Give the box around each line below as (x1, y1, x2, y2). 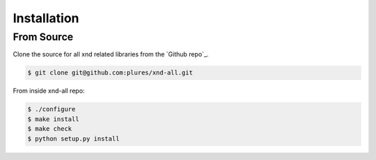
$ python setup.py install (27, 134, 120, 143)
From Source (13, 31, 74, 43)
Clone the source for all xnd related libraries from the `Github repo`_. (13, 50, 209, 58)
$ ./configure (27, 105, 76, 113)
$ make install (27, 115, 79, 123)
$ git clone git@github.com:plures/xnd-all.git (27, 69, 193, 77)
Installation (13, 10, 79, 26)
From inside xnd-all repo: (13, 87, 85, 95)
